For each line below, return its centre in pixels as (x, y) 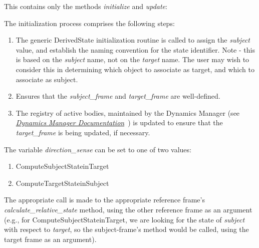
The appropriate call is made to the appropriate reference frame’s (104, 200)
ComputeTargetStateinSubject (62, 183)
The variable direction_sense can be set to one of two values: (98, 149)
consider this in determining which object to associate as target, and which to (135, 69)
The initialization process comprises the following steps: (89, 23)
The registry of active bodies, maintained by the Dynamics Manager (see (128, 112)
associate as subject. (47, 79)
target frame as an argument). (50, 239)
